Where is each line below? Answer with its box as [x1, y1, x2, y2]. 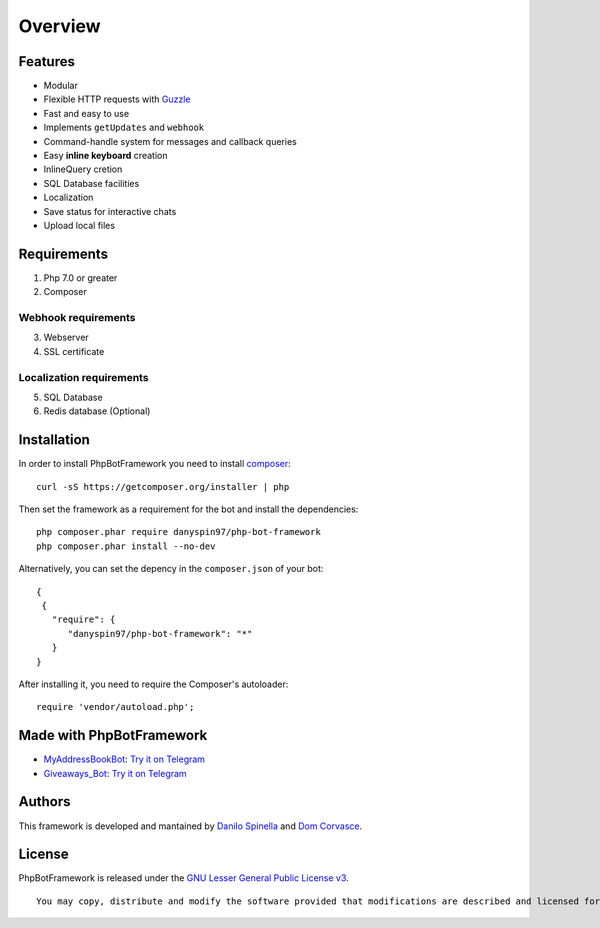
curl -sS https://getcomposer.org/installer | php [36, 481, 290, 492]
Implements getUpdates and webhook [43, 121, 205, 134]
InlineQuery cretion [43, 163, 123, 175]
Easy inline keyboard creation [43, 150, 168, 162]
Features [18, 53, 75, 70]
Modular [43, 80, 79, 92]
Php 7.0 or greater [43, 271, 118, 284]
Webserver [43, 331, 89, 344]
